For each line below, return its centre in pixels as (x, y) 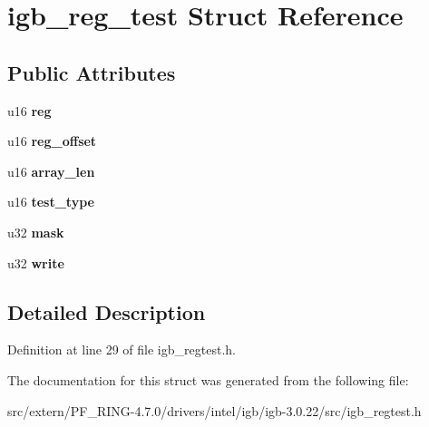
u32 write (36, 262)
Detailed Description (107, 311)
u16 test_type (51, 202)
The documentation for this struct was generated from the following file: (208, 379)
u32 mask (36, 232)
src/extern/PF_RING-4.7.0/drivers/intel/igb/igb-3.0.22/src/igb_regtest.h (214, 410)
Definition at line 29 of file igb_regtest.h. (122, 349)
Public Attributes (92, 72)
